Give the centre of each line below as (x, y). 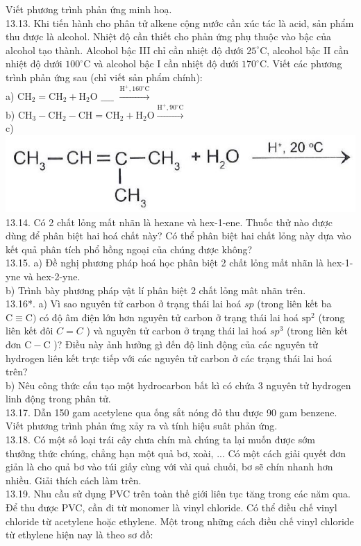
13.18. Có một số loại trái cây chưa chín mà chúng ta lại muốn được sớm (160, 440)
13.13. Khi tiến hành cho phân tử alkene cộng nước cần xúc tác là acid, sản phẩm (180, 23)
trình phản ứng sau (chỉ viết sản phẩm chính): (104, 77)
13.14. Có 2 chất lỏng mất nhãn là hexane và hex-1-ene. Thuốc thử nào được (169, 222)
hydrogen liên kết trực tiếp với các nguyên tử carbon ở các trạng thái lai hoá (169, 358)
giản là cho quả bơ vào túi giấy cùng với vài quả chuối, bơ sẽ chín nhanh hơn (169, 467)
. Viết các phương (304, 63)
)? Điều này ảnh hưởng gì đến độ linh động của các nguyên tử (186, 344)
